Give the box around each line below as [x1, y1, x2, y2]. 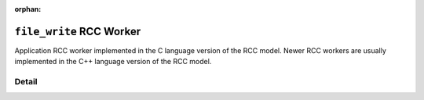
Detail [14, 77, 38, 87]
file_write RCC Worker [14, 24, 141, 38]
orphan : [14, 5, 42, 13]
